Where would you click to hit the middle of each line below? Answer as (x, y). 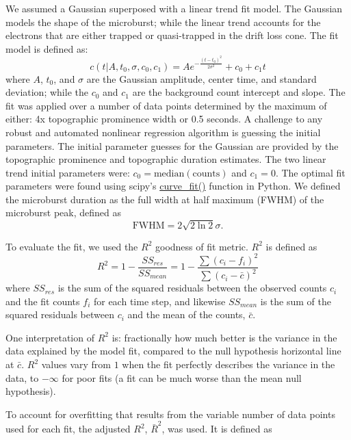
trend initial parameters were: (68, 172)
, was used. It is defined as (217, 429)
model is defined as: (47, 48)
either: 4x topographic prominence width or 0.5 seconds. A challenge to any (164, 119)
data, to (22, 377)
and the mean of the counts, (186, 314)
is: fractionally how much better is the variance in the (224, 337)
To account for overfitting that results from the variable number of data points (170, 414)
